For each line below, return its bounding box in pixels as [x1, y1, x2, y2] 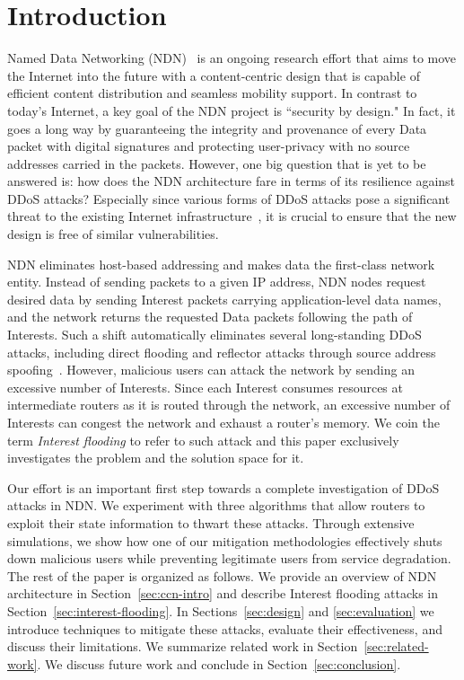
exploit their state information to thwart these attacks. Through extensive [7, 513, 415, 532]
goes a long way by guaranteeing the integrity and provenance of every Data [7, 119, 427, 137]
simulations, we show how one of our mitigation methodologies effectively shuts [7, 531, 442, 550]
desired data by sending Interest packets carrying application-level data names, [7, 289, 442, 308]
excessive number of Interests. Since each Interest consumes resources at [7, 377, 403, 396]
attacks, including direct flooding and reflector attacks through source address [7, 342, 436, 361]
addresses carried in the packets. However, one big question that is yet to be [7, 154, 426, 172]
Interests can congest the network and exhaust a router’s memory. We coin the [7, 413, 440, 431]
